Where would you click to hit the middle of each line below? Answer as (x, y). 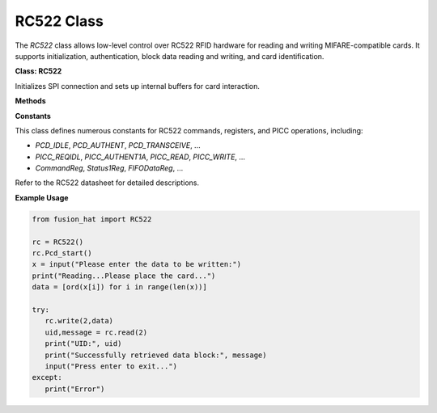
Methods (30, 101)
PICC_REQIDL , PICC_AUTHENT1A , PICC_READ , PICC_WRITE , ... (140, 157)
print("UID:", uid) (83, 344)
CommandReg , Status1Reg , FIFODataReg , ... (109, 168)
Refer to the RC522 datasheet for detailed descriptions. (107, 183)
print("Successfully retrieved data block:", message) (156, 355)
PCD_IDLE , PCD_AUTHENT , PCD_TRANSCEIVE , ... (118, 145)
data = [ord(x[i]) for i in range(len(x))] (120, 287)
